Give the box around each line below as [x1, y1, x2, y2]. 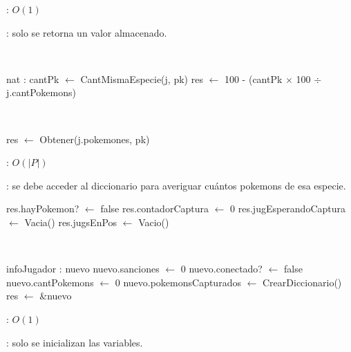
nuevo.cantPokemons [6, 275, 94, 289]
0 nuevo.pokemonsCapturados [115, 275, 241, 289]
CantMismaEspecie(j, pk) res [80, 71, 203, 86]
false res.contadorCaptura [100, 201, 209, 216]
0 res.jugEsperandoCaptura [230, 201, 346, 216]
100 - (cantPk [224, 71, 283, 86]
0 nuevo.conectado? [180, 261, 263, 276]
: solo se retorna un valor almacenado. [6, 25, 167, 39]
